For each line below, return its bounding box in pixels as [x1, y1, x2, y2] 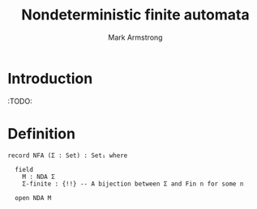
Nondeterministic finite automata [21, 6, 250, 24]
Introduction [7, 69, 93, 87]
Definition [7, 124, 76, 143]
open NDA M [15, 194, 52, 202]
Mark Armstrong [108, 32, 163, 42]
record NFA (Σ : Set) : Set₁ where [7, 151, 128, 160]
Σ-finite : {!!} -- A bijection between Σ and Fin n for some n [22, 180, 244, 188]
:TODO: [7, 96, 33, 106]
